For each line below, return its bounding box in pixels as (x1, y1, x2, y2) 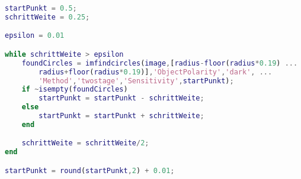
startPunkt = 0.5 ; (5, 4, 77, 12)
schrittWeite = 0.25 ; (5, 12, 90, 21)
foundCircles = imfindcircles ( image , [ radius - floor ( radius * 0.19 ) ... (21, 58, 298, 67)
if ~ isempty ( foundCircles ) (21, 85, 128, 94)
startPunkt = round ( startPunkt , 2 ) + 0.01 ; (5, 166, 175, 175)
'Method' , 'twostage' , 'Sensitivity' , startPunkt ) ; (39, 76, 234, 85)
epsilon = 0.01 (5, 31, 65, 40)
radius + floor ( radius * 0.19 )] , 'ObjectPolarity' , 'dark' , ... (39, 67, 273, 76)
